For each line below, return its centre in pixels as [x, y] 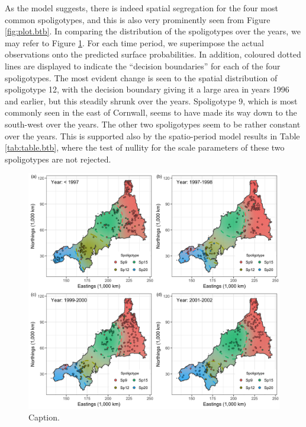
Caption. [44, 417]
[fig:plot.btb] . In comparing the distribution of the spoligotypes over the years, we [153, 31]
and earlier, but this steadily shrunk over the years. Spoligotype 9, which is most [151, 101]
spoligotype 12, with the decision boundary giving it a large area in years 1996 [147, 89]
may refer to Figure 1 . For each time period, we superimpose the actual [134, 42]
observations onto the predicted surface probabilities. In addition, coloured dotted [153, 54]
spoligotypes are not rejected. [58, 159]
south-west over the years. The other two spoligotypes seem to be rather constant [153, 124]
